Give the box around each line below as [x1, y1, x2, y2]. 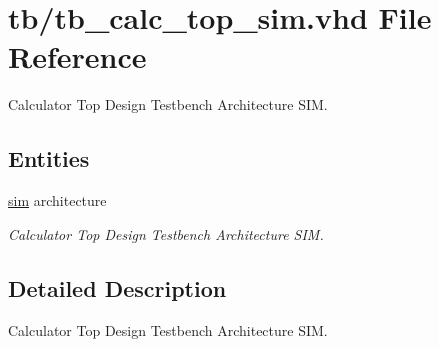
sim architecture [8, 190, 107, 211]
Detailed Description [8, 272, 227, 303]
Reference [8, 36, 147, 77]
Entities [8, 143, 90, 174]
